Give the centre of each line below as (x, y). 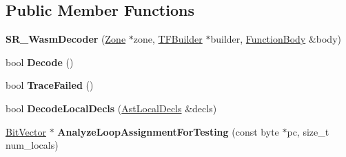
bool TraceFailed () (50, 85)
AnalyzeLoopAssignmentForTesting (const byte (168, 131)
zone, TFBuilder (168, 39)
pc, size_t (308, 131)
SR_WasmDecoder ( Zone (66, 39)
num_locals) (32, 145)
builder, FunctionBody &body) (276, 39)
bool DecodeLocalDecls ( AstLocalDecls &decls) (111, 108)
